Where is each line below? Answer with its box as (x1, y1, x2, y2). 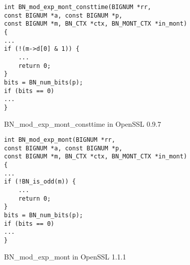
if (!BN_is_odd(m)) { (4, 178, 76, 186)
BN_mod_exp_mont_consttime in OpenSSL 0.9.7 (4, 118, 161, 129)
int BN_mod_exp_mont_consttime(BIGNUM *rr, (4, 4, 151, 11)
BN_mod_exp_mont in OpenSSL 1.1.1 (4, 251, 126, 261)
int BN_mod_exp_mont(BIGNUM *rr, (4, 136, 115, 144)
